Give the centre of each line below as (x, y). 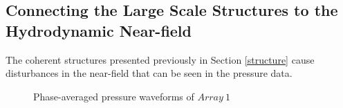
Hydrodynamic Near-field (99, 30)
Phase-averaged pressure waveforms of (114, 96)
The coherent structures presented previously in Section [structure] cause (160, 59)
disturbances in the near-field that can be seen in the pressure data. (149, 73)
